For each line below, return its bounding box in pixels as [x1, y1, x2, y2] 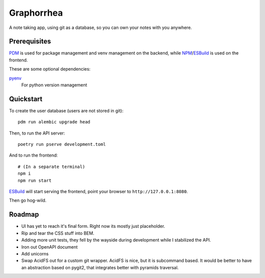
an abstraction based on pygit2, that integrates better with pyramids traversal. [21, 264, 179, 270]
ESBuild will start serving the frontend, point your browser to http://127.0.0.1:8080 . [9, 189, 188, 195]
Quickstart [9, 95, 43, 103]
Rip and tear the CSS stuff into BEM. [21, 230, 95, 236]
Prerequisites [9, 37, 51, 46]
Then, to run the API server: [9, 130, 65, 136]
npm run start [18, 177, 52, 183]
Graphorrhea [9, 7, 63, 18]
